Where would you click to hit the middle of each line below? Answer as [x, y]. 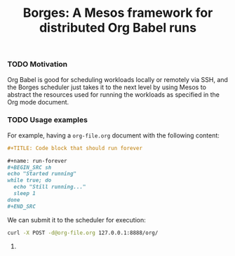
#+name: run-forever [38, 161]
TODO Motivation [38, 65]
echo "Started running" [42, 174]
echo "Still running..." [50, 187]
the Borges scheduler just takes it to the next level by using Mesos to [107, 87]
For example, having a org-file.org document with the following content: [113, 135]
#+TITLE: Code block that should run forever [75, 148]
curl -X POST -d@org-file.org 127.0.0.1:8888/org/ [83, 233]
